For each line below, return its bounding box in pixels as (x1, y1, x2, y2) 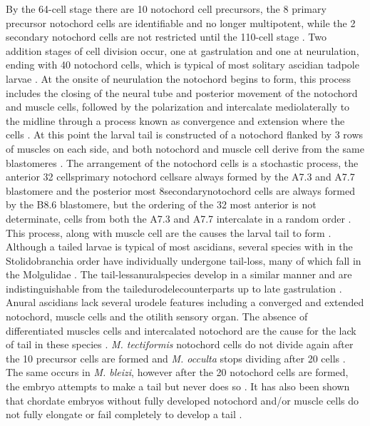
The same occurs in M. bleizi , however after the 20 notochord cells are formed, (6, 365, 349, 380)
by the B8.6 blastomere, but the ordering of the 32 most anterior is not (6, 197, 317, 212)
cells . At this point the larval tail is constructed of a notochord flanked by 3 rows (6, 127, 364, 142)
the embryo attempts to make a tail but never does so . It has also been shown (6, 379, 350, 394)
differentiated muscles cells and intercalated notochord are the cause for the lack (6, 323, 356, 338)
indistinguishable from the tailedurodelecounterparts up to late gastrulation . (6, 280, 342, 295)
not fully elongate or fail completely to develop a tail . (6, 407, 242, 422)
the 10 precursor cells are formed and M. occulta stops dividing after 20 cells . (6, 350, 346, 365)
